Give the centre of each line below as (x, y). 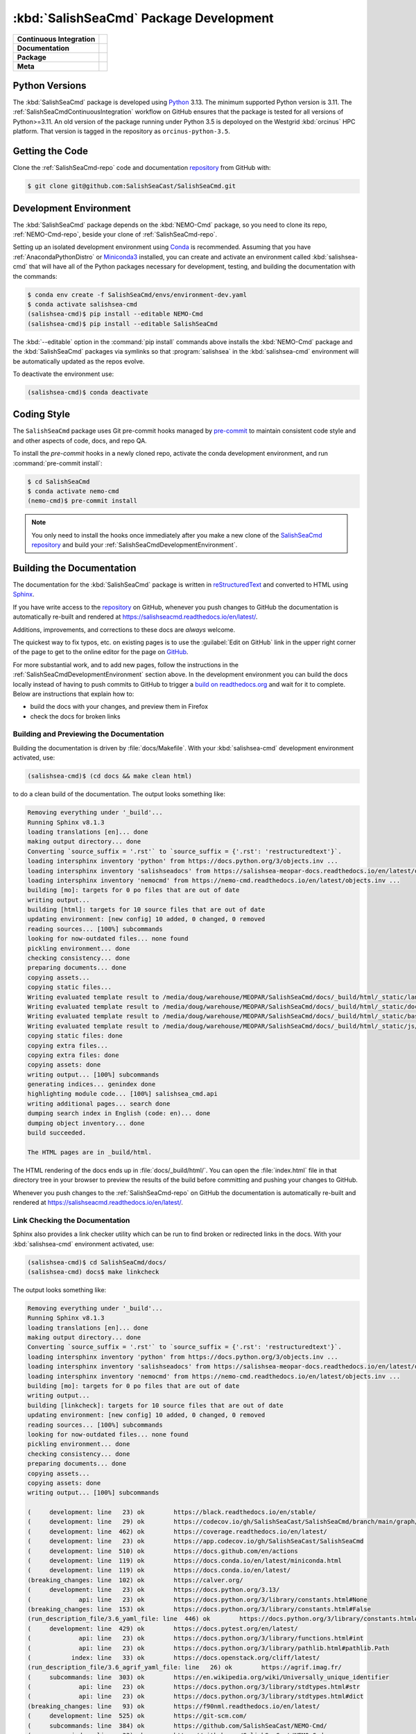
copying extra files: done (73, 1055)
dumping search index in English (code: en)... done (119, 1114)
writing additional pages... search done (99, 1104)
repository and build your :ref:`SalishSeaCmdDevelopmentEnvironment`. (135, 545)
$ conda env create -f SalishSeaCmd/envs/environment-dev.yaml (137, 294)
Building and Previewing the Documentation (88, 734)
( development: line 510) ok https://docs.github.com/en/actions (163, 1551)
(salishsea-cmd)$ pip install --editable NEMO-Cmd (115, 314)
